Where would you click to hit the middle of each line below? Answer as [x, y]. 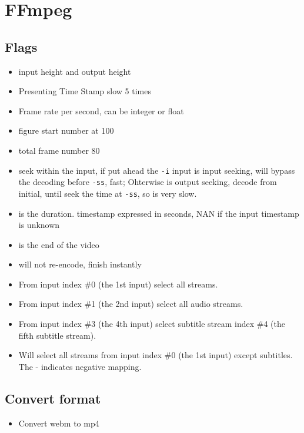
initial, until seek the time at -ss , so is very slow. [108, 193]
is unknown [39, 225]
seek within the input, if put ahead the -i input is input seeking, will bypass [157, 170]
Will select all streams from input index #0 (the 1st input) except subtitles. [156, 355]
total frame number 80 [59, 150]
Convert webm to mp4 [59, 423]
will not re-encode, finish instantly [80, 264]
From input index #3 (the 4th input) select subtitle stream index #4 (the [152, 324]
